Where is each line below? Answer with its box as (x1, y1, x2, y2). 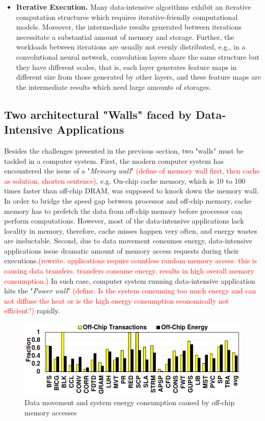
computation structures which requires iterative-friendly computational (16, 11, 238, 22)
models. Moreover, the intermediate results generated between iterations (16, 21, 242, 32)
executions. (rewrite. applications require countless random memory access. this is (4, 255, 257, 266)
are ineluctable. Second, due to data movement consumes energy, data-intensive (4, 235, 252, 246)
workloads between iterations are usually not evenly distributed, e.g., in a (16, 41, 246, 52)
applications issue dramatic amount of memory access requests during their (4, 245, 239, 256)
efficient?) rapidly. (4, 305, 60, 316)
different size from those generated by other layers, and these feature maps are (16, 71, 261, 82)
